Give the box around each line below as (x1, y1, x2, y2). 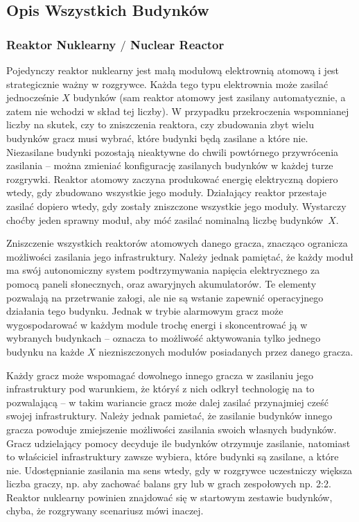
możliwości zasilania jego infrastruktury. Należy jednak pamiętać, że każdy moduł (6, 249, 353, 263)
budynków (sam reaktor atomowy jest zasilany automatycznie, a (73, 90, 346, 105)
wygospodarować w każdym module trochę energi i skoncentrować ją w (6, 317, 308, 331)
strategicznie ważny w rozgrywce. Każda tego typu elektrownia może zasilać (6, 76, 329, 91)
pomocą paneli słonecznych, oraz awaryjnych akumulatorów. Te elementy (6, 276, 317, 290)
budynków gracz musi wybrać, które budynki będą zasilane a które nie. (6, 131, 308, 146)
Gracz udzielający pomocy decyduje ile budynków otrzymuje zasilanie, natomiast (6, 435, 351, 450)
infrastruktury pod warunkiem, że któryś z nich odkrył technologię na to (6, 381, 315, 396)
